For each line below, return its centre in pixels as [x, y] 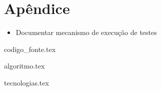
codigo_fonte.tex [30, 49]
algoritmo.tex [24, 66]
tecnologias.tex [26, 82]
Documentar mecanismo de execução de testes [86, 32]
